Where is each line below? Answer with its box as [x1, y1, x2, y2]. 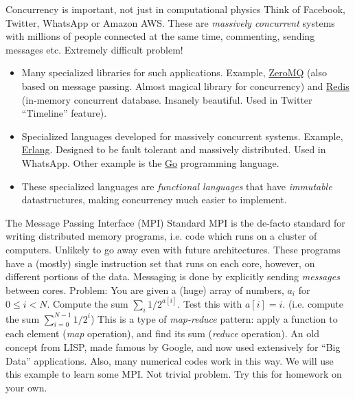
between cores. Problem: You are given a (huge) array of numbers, [5, 282, 284, 297]
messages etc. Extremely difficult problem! [5, 42, 183, 56]
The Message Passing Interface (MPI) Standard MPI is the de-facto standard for [5, 215, 345, 229]
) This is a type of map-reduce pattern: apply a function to [90, 311, 338, 326]
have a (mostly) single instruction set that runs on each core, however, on [5, 255, 315, 270]
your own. [5, 380, 47, 394]
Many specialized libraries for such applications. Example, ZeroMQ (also [21, 65, 327, 80]
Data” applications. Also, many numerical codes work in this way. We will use [5, 353, 334, 367]
